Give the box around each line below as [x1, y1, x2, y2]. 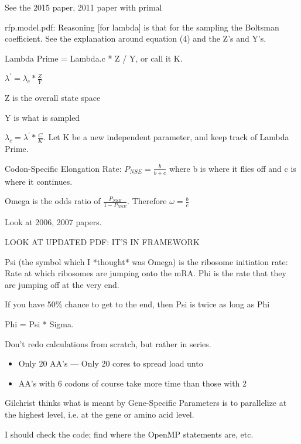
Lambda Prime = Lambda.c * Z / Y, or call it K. [5, 52, 183, 64]
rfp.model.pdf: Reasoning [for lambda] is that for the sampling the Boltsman [5, 21, 279, 33]
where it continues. [5, 175, 73, 187]
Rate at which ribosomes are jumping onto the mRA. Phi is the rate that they [5, 267, 286, 279]
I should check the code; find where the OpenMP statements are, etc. [5, 428, 254, 440]
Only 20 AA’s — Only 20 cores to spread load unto [18, 357, 203, 370]
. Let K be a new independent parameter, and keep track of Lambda [43, 131, 289, 143]
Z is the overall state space [5, 91, 101, 104]
